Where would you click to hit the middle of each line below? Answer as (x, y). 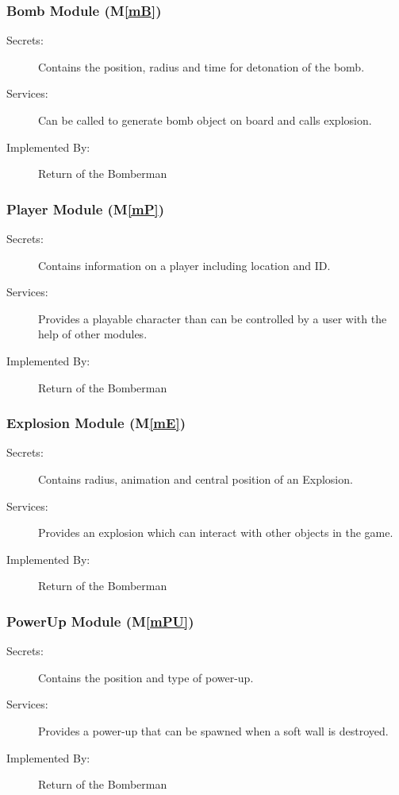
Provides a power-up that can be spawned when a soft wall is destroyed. (213, 730)
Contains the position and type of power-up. (146, 677)
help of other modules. (93, 334)
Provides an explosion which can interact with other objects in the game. (216, 533)
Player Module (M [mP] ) (86, 208)
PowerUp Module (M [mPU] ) (100, 621)
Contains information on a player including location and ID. (184, 265)
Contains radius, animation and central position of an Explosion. (196, 479)
